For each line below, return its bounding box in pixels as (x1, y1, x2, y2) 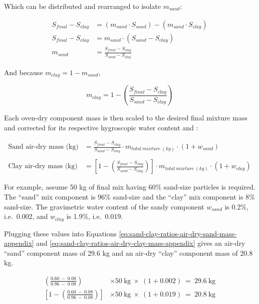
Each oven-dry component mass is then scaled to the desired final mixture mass (4, 112, 248, 123)
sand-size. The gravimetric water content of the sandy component (4, 201, 205, 211)
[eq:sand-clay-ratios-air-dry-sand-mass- (119, 228, 237, 238)
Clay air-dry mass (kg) (8, 163, 78, 170)
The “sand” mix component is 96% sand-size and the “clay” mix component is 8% (4, 191, 255, 202)
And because (4, 67, 43, 77)
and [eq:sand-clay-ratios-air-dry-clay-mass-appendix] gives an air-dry (36, 238, 246, 248)
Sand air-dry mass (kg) (8, 143, 79, 151)
